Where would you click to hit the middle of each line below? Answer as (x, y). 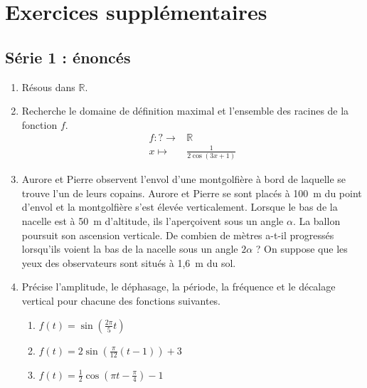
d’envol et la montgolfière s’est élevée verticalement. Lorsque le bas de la (180, 207)
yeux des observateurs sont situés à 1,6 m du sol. (129, 262)
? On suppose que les (302, 249)
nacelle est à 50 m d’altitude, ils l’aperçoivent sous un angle (153, 221)
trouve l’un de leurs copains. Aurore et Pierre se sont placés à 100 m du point (192, 193)
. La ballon (317, 221)
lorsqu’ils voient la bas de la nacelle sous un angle (130, 249)
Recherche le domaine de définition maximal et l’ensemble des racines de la (185, 111)
